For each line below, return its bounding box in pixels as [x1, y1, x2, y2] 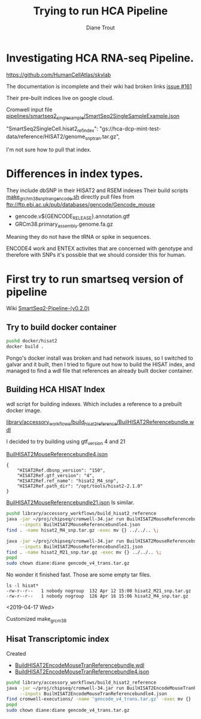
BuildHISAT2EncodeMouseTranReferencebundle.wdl [14, 662, 145, 669]
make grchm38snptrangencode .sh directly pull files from [6, 193, 135, 202]
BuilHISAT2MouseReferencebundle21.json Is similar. [6, 499, 135, 506]
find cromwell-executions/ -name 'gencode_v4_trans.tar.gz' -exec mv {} [6, 696, 191, 702]
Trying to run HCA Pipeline [33, 4, 168, 18]
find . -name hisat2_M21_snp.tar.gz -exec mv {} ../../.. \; [6, 549, 162, 555]
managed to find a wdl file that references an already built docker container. [6, 367, 193, 374]
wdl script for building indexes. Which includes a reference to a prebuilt [6, 400, 182, 408]
